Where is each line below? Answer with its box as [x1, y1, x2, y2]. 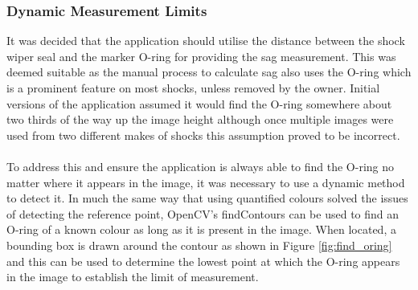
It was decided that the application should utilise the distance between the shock [6, 32, 405, 49]
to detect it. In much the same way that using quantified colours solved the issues [6, 190, 408, 206]
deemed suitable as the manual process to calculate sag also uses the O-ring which [6, 63, 412, 80]
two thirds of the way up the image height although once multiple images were [6, 111, 394, 128]
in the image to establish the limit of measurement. [6, 268, 259, 285]
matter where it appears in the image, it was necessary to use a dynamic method [6, 174, 405, 190]
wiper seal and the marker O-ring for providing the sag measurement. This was [6, 47, 396, 64]
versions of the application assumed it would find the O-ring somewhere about [6, 95, 392, 112]
